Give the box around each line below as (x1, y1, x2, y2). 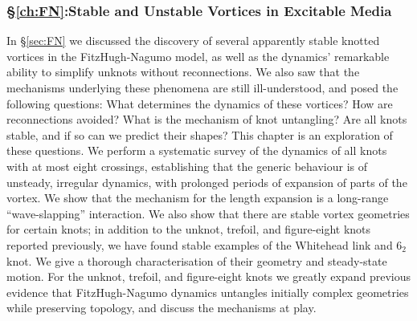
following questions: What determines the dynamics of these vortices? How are (6, 95, 393, 112)
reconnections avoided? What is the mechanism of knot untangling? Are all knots (6, 111, 407, 128)
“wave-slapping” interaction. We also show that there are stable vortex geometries (6, 205, 410, 221)
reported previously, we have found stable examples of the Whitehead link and (6, 236, 393, 253)
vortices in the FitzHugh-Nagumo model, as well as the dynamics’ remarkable (6, 47, 390, 64)
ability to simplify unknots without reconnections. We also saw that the (6, 63, 360, 80)
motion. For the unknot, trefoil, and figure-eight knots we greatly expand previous (6, 268, 411, 285)
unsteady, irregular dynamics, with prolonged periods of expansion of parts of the (6, 173, 407, 190)
